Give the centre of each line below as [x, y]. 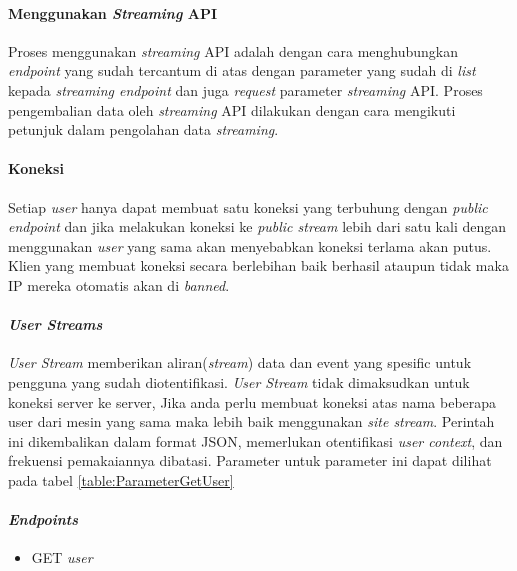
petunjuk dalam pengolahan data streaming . [143, 129]
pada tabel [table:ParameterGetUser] [121, 479]
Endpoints [43, 519]
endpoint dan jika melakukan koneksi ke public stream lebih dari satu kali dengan [257, 226]
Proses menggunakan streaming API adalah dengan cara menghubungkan [233, 50]
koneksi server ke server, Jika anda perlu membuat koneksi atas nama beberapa [252, 401]
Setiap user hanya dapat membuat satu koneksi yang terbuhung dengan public [248, 206]
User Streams [55, 324]
